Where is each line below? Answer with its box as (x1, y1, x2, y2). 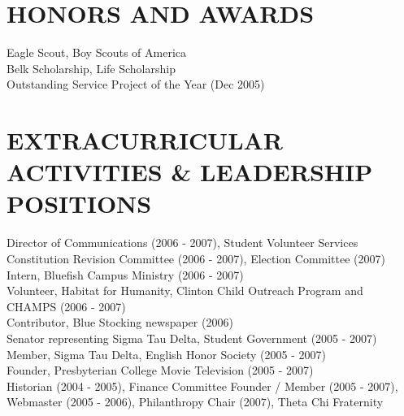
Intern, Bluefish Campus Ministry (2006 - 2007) (7, 266, 244, 283)
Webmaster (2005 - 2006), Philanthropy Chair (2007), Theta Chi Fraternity (7, 393, 384, 410)
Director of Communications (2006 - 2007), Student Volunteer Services (7, 234, 358, 251)
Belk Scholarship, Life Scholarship (7, 59, 176, 76)
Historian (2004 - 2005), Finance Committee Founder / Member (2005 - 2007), (7, 377, 398, 394)
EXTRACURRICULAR (7, 123, 284, 157)
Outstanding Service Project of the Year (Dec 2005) (7, 76, 265, 93)
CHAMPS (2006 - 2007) (7, 297, 126, 314)
